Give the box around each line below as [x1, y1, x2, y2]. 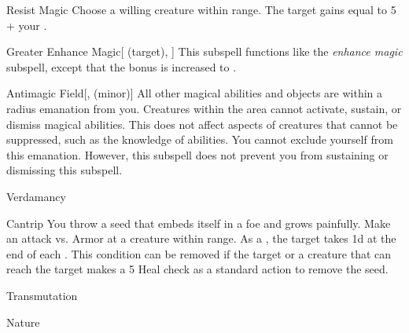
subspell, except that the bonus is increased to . [6, 58, 237, 75]
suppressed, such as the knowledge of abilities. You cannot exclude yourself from [6, 131, 393, 148]
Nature [6, 313, 40, 330]
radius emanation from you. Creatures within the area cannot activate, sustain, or [6, 100, 402, 116]
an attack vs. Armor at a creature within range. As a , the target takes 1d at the [6, 230, 396, 247]
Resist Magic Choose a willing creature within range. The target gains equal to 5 [6, 2, 396, 17]
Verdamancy [6, 188, 66, 204]
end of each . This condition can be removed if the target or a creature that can [6, 245, 392, 262]
